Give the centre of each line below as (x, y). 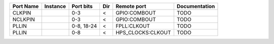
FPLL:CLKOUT (133, 26)
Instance (55, 6)
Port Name (26, 6)
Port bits (82, 6)
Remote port (131, 6)
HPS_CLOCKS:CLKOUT (143, 32)
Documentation (196, 6)
